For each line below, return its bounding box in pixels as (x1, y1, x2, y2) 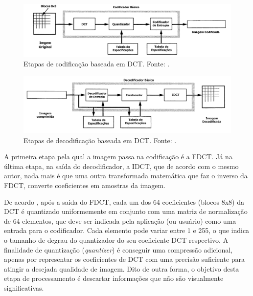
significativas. (4, 282, 44, 293)
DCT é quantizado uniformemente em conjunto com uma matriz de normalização (4, 206, 248, 216)
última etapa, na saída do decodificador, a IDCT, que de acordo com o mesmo (4, 161, 239, 171)
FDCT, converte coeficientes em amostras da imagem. (4, 180, 166, 190)
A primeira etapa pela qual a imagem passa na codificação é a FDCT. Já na (4, 151, 232, 162)
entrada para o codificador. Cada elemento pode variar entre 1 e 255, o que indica (4, 225, 250, 235)
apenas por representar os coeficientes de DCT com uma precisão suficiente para (4, 254, 245, 264)
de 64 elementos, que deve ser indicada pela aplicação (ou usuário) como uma (4, 215, 236, 226)
